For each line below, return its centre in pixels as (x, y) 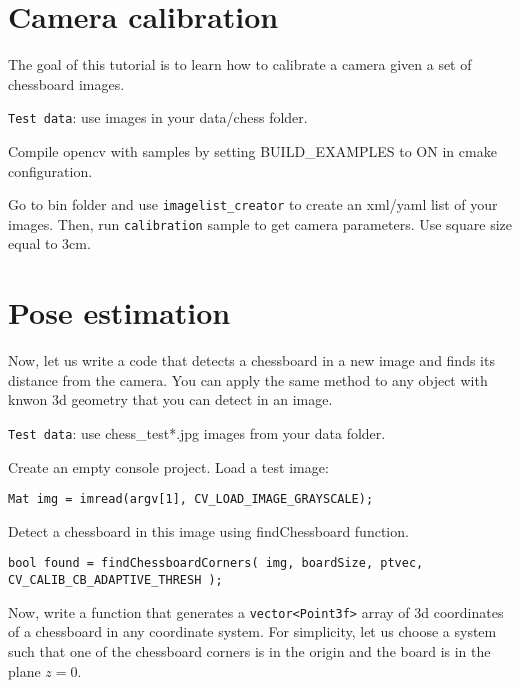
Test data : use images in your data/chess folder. (158, 117)
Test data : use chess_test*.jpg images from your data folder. (197, 432)
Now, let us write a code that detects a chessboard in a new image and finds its (251, 360)
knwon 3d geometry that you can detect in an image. (170, 399)
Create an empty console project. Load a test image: (168, 466)
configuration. (50, 170)
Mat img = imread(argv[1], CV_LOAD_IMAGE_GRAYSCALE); (191, 499)
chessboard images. (66, 83)
